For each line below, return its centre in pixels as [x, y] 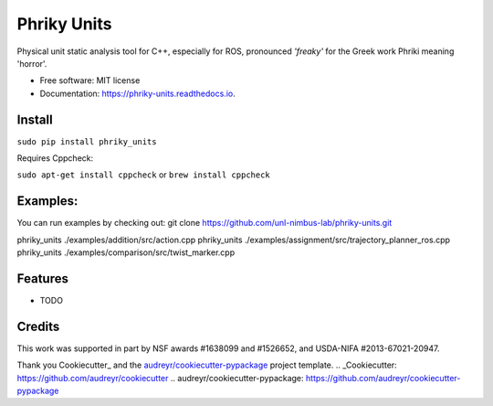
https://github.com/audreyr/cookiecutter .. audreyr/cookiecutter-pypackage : [161, 378]
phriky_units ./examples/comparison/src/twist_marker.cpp [126, 252]
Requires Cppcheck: [55, 158]
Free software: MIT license [90, 80]
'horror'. [32, 63]
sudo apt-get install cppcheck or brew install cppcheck [144, 175]
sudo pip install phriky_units [87, 141]
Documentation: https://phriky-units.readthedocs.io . [138, 93]
